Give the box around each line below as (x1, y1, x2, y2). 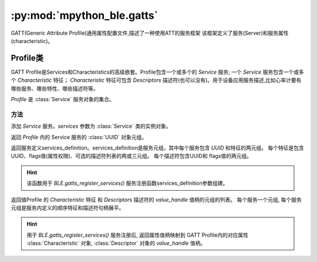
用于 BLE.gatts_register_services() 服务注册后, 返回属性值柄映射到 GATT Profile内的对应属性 (26, 231, 249, 238)
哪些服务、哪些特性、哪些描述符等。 (11, 85, 99, 92)
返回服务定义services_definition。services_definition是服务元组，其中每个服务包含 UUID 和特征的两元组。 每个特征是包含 (11, 144, 305, 151)
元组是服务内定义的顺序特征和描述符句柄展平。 (11, 204, 124, 211)
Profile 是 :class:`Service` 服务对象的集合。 (11, 96, 114, 103)
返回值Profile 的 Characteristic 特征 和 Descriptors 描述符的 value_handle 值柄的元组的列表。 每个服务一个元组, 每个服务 (11, 196, 302, 203)
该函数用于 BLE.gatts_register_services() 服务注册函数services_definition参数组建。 (26, 180, 228, 187)
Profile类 (11, 53, 43, 63)
